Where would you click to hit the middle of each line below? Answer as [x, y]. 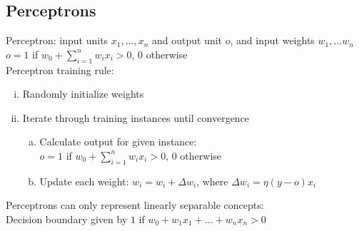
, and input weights [272, 40]
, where [212, 181]
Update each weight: [84, 181]
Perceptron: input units [57, 40]
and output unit [187, 40]
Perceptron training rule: [60, 70]
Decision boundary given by [67, 219]
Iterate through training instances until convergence [136, 117]
